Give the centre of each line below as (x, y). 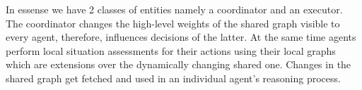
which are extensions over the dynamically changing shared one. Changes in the (179, 64)
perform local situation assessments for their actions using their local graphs (171, 50)
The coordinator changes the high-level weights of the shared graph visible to (173, 23)
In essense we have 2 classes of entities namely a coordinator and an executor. (174, 9)
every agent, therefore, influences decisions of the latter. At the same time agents (181, 37)
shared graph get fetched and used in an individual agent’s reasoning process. (173, 78)
